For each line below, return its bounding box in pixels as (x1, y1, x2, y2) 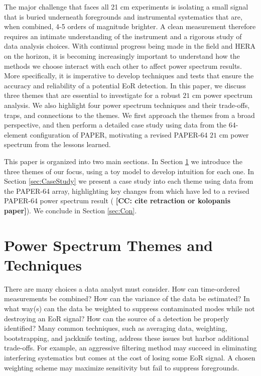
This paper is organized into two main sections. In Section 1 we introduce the (4, 156, 242, 166)
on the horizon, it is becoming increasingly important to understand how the (4, 50, 240, 61)
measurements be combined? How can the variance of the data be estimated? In (4, 293, 250, 304)
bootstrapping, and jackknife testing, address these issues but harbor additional (4, 332, 249, 343)
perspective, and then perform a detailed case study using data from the (4, 119, 227, 130)
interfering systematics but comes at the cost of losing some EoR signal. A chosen (4, 352, 255, 362)
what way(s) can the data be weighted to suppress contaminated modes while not (4, 303, 255, 313)
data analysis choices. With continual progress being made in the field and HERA (4, 41, 255, 51)
